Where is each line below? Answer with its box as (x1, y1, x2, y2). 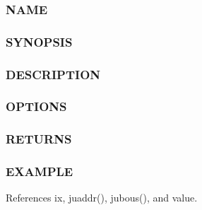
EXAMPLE (6, 163, 73, 180)
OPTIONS (6, 98, 67, 115)
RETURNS (6, 130, 72, 148)
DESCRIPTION (6, 65, 101, 83)
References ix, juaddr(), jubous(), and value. (6, 190, 198, 205)
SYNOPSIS (6, 33, 73, 50)
